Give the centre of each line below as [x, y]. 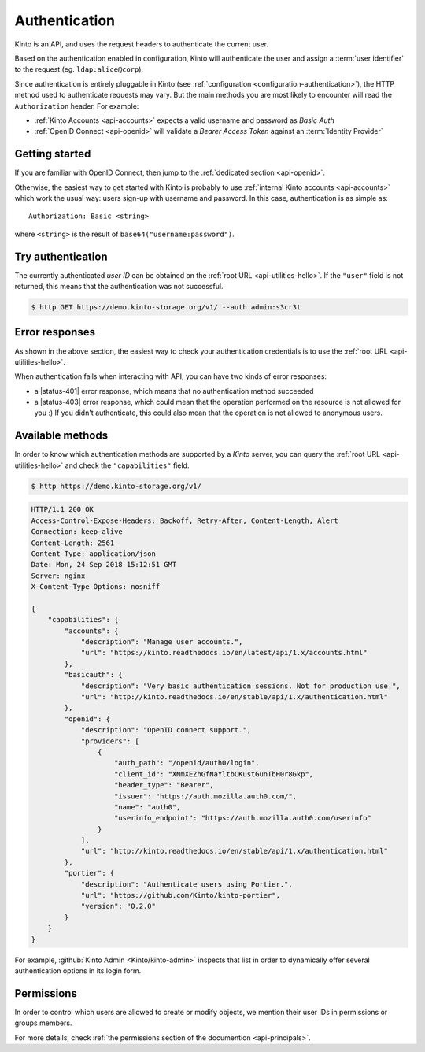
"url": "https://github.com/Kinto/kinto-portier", [181, 895]
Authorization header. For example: [77, 106]
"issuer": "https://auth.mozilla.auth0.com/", [206, 796]
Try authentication [61, 256]
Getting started [53, 154]
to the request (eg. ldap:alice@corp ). [79, 69]
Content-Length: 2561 [73, 543]
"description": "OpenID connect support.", [166, 730]
